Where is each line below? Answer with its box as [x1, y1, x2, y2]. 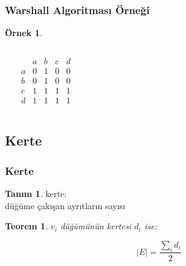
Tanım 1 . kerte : [5, 187, 67, 199]
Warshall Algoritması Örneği [5, 2, 150, 17]
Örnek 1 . [5, 26, 42, 39]
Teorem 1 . [5, 220, 48, 232]
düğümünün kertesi [60, 220, 132, 232]
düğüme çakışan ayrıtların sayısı [5, 199, 125, 212]
